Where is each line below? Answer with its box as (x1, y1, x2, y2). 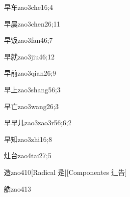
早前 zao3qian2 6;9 (4, 68, 56, 78)
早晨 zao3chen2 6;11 (4, 18, 60, 28)
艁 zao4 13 (4, 183, 31, 194)
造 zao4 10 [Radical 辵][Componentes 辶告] (4, 167, 127, 177)
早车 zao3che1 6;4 (4, 2, 53, 12)
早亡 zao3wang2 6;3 (4, 101, 59, 111)
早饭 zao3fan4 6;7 (4, 35, 53, 45)
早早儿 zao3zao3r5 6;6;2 (4, 117, 72, 128)
